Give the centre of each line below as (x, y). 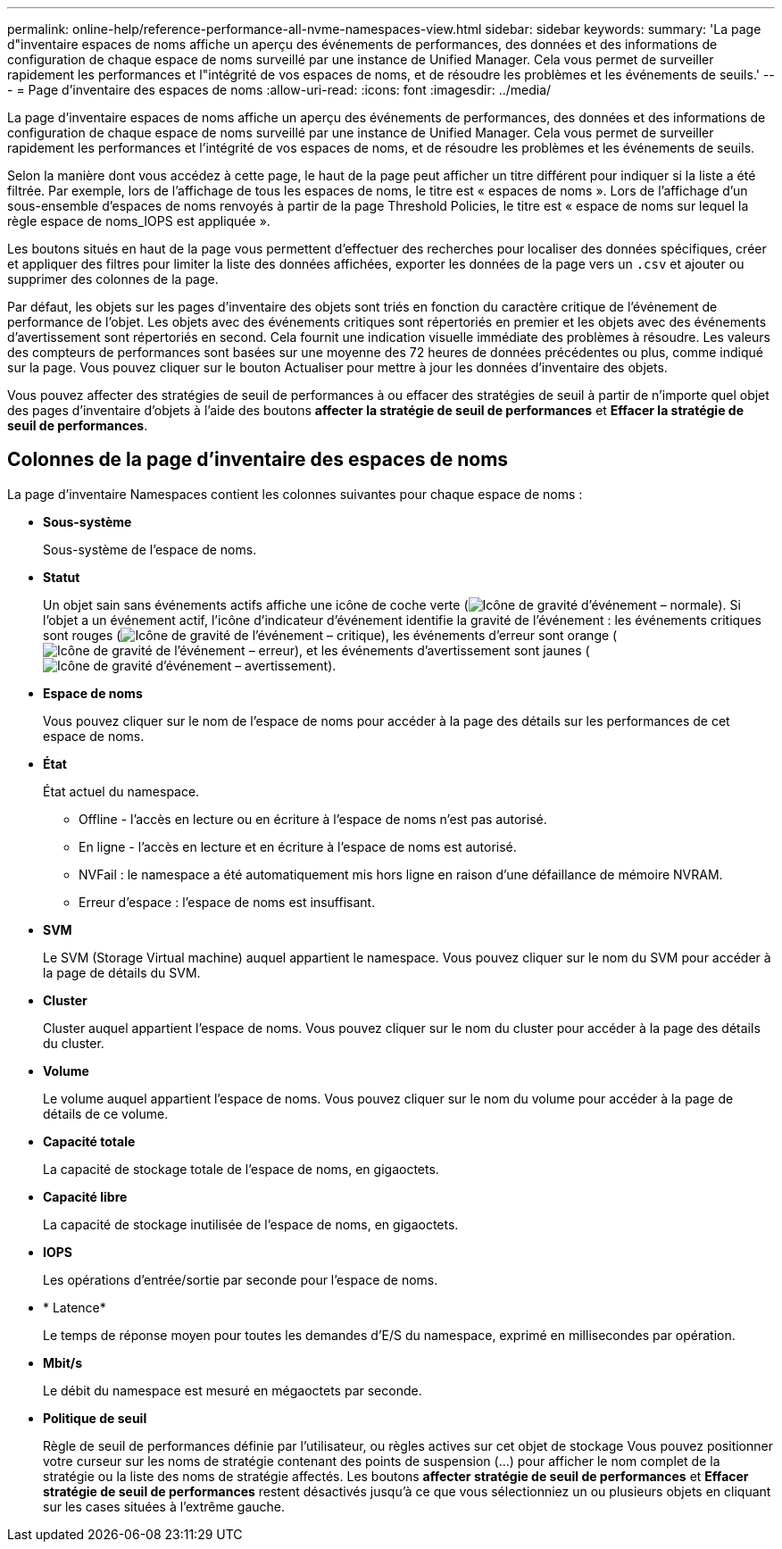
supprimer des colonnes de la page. (113, 279)
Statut (62, 577)
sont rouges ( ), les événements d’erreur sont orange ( (330, 635)
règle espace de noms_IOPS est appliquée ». (139, 221)
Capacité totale (89, 1141)
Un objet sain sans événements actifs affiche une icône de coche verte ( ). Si (392, 604)
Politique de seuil (95, 1418)
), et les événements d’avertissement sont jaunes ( (442, 650)
